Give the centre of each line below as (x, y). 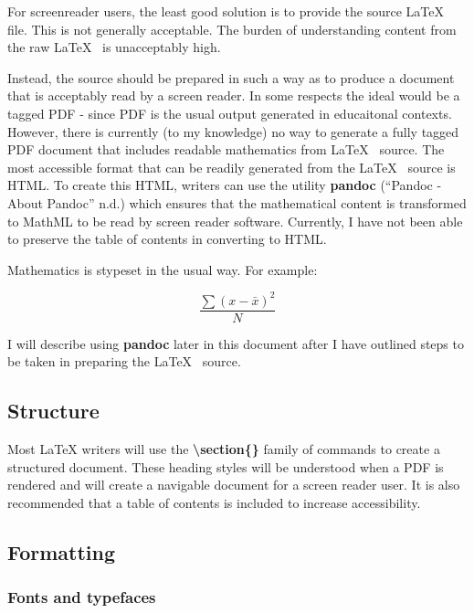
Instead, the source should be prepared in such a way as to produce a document (231, 77)
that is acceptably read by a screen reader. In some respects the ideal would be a (234, 95)
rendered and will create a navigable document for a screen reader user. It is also (234, 485)
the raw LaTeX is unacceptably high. (114, 47)
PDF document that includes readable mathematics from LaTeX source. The (226, 149)
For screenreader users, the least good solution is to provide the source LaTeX (226, 11)
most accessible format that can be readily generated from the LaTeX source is (232, 167)
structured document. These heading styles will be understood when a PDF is (226, 466)
